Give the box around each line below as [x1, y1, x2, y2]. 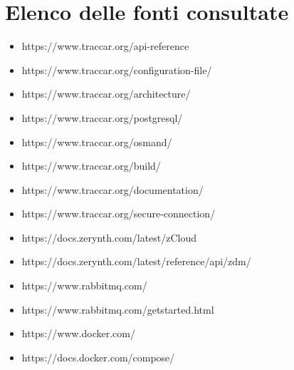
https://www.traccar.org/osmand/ [21, 134, 172, 149]
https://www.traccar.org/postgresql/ [21, 110, 183, 125]
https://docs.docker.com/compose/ [21, 349, 175, 364]
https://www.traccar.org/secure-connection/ [21, 206, 216, 221]
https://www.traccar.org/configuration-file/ [21, 62, 212, 77]
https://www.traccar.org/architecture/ [21, 86, 191, 101]
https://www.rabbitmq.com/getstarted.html [21, 302, 214, 317]
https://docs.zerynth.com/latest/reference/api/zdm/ [21, 254, 251, 269]
